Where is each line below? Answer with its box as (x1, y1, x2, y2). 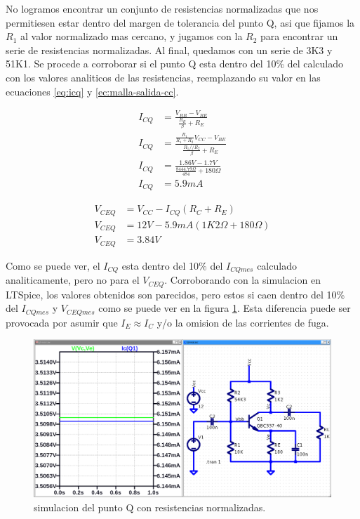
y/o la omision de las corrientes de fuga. (156, 315, 329, 329)
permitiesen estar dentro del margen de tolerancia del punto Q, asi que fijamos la (6, 15, 355, 29)
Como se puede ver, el (6, 258, 100, 272)
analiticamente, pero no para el (6, 272, 140, 287)
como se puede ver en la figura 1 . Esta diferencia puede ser (98, 301, 351, 315)
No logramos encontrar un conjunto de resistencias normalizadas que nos (6, 1, 319, 15)
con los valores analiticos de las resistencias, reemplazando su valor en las (6, 70, 321, 84)
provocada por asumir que (6, 315, 118, 329)
